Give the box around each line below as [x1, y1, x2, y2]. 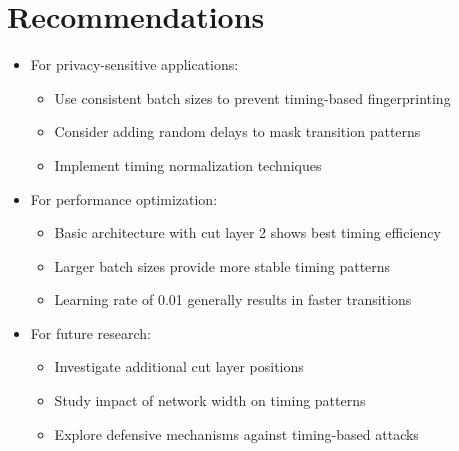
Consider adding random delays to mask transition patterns [54, 121, 421, 142]
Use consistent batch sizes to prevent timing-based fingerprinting [54, 87, 451, 108]
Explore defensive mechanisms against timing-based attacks [54, 423, 419, 444]
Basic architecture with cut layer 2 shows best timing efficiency [54, 222, 441, 243]
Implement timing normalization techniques [54, 154, 322, 175]
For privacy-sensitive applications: [30, 54, 239, 75]
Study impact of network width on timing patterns [54, 390, 366, 411]
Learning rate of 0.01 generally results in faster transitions [54, 289, 412, 310]
